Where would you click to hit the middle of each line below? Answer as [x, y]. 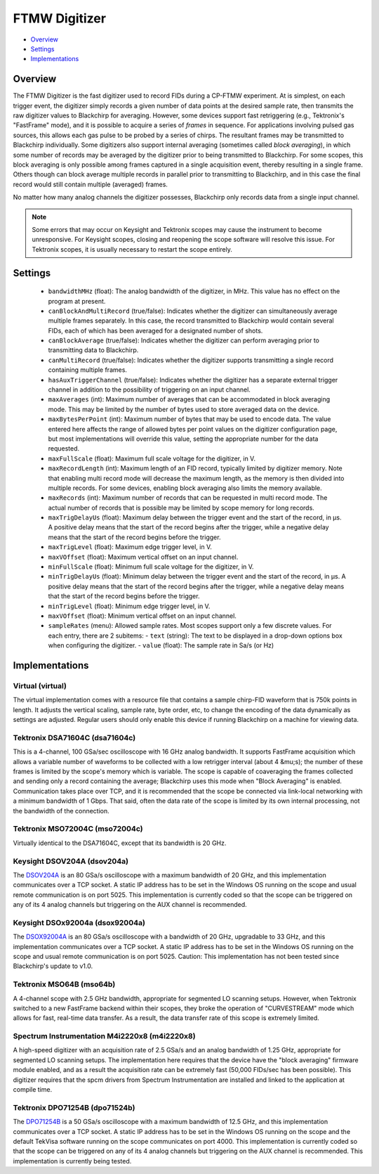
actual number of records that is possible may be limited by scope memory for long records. [181, 508]
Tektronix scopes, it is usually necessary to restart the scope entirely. [132, 249]
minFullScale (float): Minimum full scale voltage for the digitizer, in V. [151, 567]
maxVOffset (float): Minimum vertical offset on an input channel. [142, 616]
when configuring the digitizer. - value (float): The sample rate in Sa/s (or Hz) [161, 645]
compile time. [33, 1089]
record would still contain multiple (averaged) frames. [91, 184]
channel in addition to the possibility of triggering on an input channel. [149, 389]
